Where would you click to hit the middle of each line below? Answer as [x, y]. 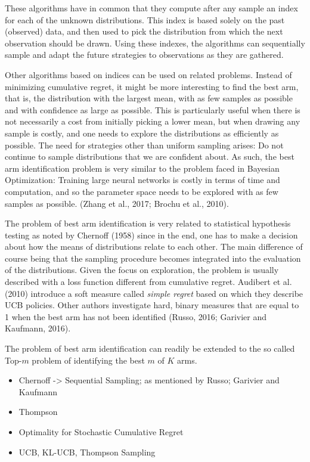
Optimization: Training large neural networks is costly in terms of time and [142, 180]
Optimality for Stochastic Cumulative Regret [101, 432]
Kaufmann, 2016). [38, 328]
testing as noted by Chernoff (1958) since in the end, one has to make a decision [151, 235]
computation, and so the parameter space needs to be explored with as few [142, 191]
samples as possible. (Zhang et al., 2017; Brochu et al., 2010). [117, 203]
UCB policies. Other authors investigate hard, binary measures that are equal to [152, 305]
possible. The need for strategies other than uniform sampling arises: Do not [144, 145]
